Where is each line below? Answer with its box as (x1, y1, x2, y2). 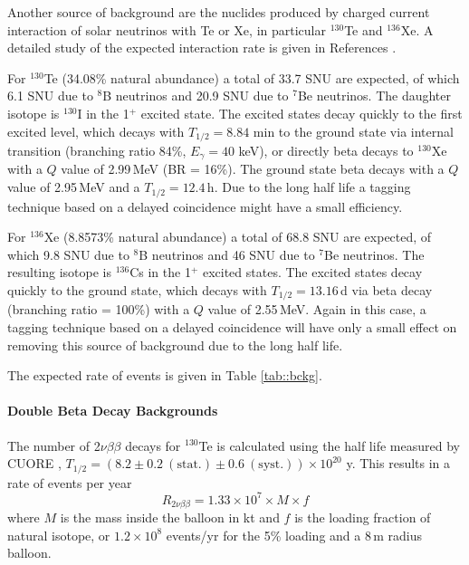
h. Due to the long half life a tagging (206, 177, 411, 196)
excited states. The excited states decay (202, 263, 423, 282)
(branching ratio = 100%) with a (7, 300, 190, 319)
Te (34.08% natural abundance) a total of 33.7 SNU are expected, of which (43, 68, 460, 87)
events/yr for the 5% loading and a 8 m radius (166, 525, 423, 544)
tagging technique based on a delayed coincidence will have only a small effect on (7, 317, 457, 336)
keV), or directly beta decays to (238, 141, 414, 160)
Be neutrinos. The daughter (297, 86, 452, 105)
